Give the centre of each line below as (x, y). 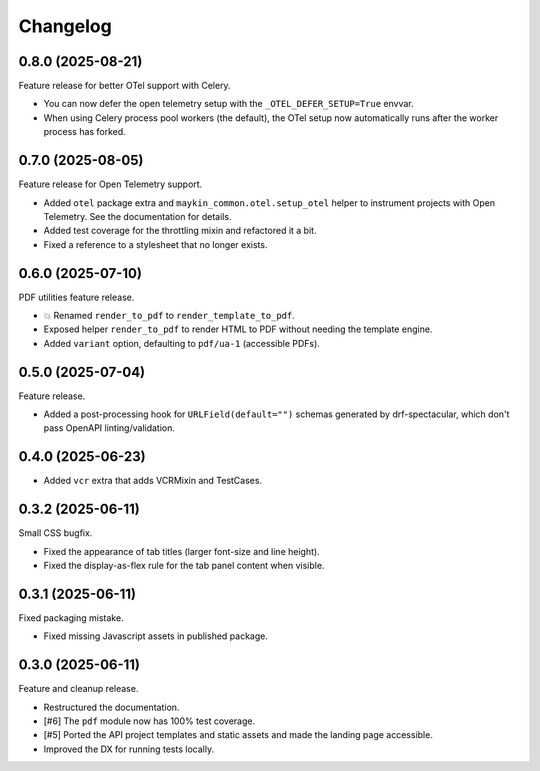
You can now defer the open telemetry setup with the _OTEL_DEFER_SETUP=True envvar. (228, 104)
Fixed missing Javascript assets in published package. (156, 636)
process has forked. (85, 132)
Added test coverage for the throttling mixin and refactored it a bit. (180, 231)
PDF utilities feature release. (76, 297)
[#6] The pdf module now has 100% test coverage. (149, 721)
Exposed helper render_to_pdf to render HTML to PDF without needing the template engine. (238, 329)
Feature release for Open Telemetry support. (110, 184)
